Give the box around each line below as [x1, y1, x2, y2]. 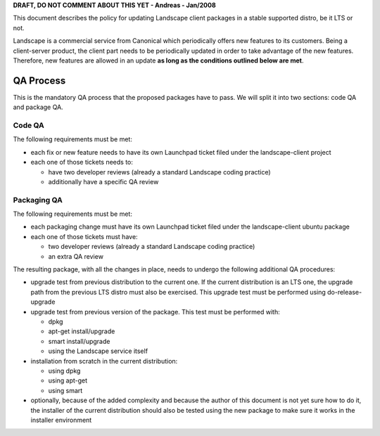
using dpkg [48, 366, 81, 375]
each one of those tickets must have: [30, 232, 138, 241]
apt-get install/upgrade [48, 327, 115, 335]
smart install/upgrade [48, 337, 110, 345]
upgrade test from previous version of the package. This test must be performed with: [30, 307, 281, 316]
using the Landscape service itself [48, 347, 148, 355]
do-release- [327, 288, 362, 296]
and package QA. [13, 103, 63, 112]
